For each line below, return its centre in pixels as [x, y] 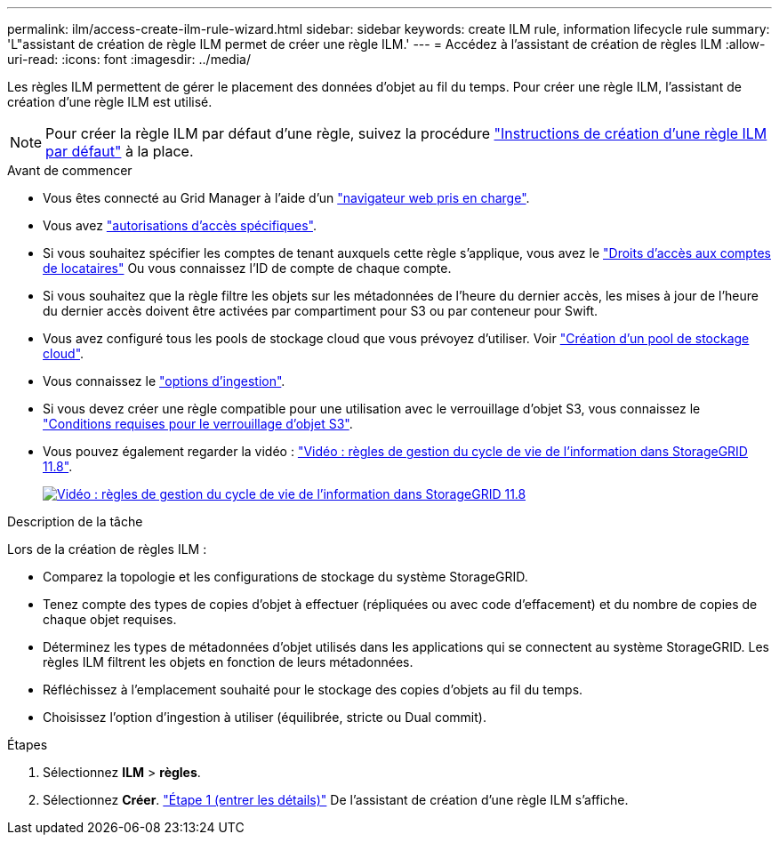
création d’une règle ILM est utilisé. [110, 102]
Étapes [28, 745]
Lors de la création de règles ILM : [107, 549]
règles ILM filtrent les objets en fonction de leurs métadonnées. [228, 662]
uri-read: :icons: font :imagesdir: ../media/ [129, 59]
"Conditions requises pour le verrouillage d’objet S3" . [198, 424]
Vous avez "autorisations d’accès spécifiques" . [180, 225]
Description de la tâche [75, 521]
